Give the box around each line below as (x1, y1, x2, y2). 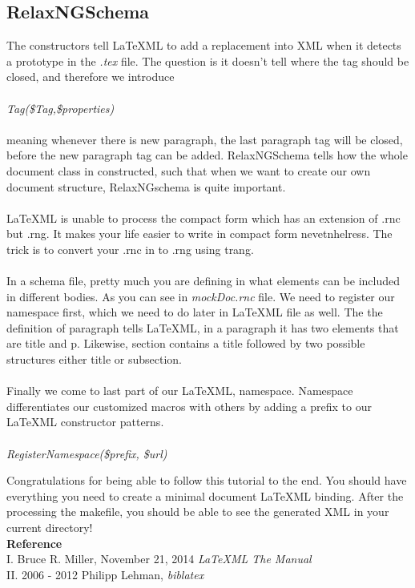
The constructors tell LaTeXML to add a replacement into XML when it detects (6, 37, 401, 54)
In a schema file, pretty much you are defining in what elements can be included (6, 272, 400, 289)
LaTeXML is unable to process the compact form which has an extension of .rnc (6, 209, 401, 226)
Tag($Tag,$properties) (6, 99, 115, 116)
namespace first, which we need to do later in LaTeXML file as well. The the (6, 304, 383, 320)
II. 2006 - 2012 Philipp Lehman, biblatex (6, 566, 204, 582)
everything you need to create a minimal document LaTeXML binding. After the (6, 487, 404, 504)
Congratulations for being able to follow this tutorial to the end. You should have (6, 472, 407, 489)
